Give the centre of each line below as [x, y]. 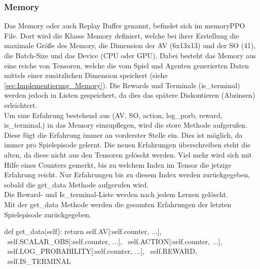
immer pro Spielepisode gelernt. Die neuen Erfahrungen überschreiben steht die [127, 145]
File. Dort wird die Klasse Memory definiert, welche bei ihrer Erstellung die [122, 35]
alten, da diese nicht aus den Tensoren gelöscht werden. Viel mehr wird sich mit [128, 154]
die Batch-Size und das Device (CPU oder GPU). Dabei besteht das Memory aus [130, 55]
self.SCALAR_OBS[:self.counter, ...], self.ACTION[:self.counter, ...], [115, 241]
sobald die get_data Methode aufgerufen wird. [77, 184]
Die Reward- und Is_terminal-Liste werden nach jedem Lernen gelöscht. [116, 194]
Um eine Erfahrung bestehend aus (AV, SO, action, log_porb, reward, [113, 115]
